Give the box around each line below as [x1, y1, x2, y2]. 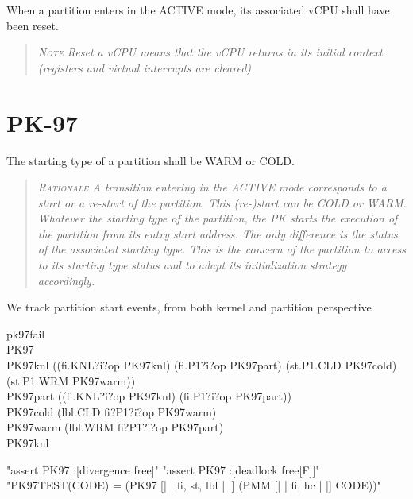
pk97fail [6, 325, 45, 342]
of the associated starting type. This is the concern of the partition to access [37, 241, 406, 257]
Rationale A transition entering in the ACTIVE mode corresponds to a [37, 179, 387, 195]
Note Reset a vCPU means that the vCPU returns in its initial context [37, 44, 383, 60]
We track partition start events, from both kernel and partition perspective [6, 299, 372, 315]
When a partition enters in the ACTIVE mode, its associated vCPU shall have [6, 2, 390, 17]
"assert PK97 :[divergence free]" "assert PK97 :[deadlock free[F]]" [6, 461, 320, 478]
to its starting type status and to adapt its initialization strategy [37, 257, 347, 273]
